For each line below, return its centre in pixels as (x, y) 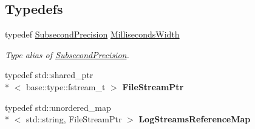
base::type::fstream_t (66, 86)
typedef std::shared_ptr (49, 75)
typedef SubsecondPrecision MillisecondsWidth (92, 34)
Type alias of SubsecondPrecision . (67, 54)
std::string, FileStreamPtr (74, 119)
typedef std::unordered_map (58, 107)
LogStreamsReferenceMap (195, 119)
